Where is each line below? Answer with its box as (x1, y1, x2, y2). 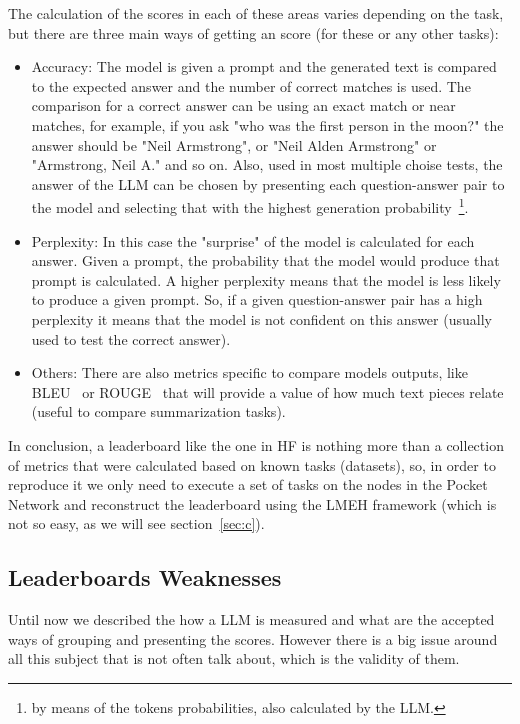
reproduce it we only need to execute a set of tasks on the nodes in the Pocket (8, 474, 488, 495)
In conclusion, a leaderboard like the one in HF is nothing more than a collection (8, 434, 504, 455)
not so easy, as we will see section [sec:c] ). (8, 513, 265, 534)
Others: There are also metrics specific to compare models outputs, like (31, 362, 468, 383)
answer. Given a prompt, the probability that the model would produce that (31, 250, 500, 271)
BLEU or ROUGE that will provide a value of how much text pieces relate (31, 381, 504, 402)
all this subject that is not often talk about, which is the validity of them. (8, 648, 460, 669)
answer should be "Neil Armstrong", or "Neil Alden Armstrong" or (31, 134, 437, 155)
